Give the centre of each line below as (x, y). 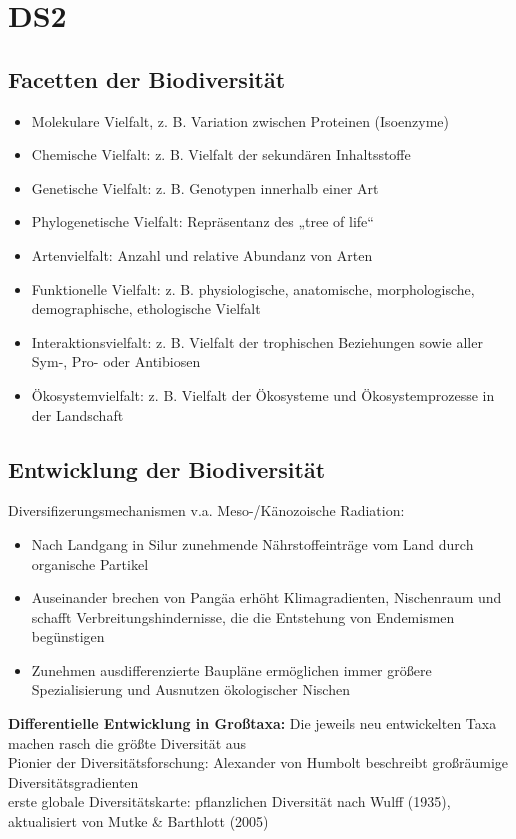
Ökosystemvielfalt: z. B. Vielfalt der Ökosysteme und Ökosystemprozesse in (263, 394)
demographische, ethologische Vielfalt (146, 308)
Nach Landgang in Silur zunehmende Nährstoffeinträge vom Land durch (252, 543)
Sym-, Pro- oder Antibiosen (116, 361)
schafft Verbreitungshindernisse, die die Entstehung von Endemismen (243, 616)
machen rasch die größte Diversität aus (127, 742)
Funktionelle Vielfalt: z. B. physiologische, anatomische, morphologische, (253, 288)
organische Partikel (90, 563)
